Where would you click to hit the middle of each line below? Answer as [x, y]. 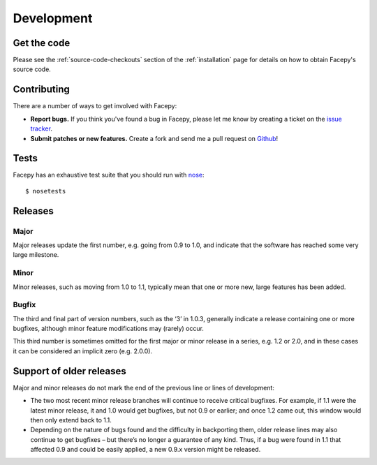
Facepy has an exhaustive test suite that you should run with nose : [109, 175]
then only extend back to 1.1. [71, 420]
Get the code [42, 43]
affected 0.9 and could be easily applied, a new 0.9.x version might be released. [146, 450]
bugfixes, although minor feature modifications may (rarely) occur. [108, 329]
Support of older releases [70, 371]
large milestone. [36, 255]
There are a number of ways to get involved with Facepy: [95, 106]
